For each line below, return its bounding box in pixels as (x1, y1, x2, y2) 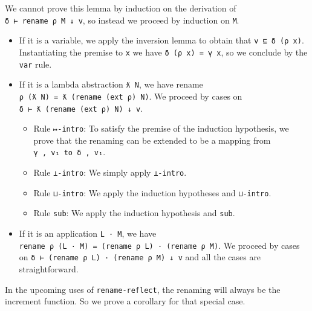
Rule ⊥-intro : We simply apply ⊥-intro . (33, 166, 187, 179)
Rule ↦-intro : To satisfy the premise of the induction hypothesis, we (33, 122, 289, 135)
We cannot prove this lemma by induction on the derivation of (5, 2, 236, 14)
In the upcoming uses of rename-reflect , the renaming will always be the (5, 283, 281, 295)
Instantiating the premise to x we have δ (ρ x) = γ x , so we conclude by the (19, 45, 308, 58)
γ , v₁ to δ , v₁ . (33, 146, 106, 158)
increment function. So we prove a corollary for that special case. (5, 295, 245, 307)
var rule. (19, 57, 52, 70)
